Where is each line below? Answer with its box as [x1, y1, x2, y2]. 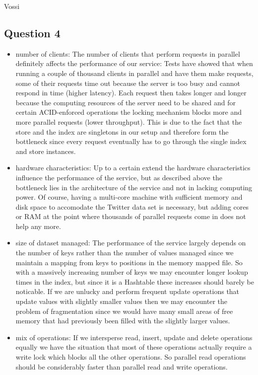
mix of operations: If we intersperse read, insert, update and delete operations [15, 332, 253, 342]
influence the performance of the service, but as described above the [15, 172, 222, 182]
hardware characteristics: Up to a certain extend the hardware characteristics [15, 162, 251, 173]
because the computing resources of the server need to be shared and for [15, 97, 236, 107]
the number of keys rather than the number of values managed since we [15, 247, 234, 258]
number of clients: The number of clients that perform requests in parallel [15, 48, 240, 59]
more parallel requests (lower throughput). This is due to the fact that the [15, 116, 242, 127]
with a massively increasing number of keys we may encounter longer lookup [15, 267, 248, 277]
